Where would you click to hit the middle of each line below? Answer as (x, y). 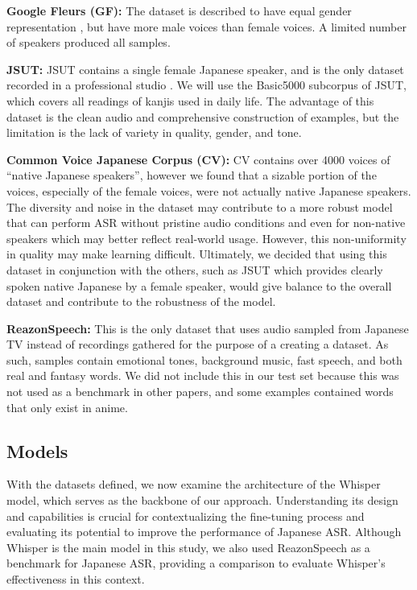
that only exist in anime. (67, 407)
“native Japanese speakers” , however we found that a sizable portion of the (192, 175)
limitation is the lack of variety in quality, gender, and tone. (154, 132)
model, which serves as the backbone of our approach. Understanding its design (202, 500)
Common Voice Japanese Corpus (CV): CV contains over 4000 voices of (198, 159)
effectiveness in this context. (76, 579)
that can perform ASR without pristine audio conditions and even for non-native (206, 223)
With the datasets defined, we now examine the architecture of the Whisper (194, 484)
